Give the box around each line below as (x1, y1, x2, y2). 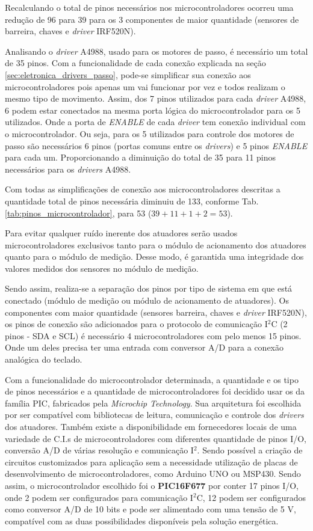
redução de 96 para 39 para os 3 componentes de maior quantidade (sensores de (5, 13, 299, 25)
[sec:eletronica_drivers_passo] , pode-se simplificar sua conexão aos (5, 68, 251, 81)
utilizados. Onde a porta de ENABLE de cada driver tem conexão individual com (5, 115, 306, 128)
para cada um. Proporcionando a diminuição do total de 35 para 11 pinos (5, 151, 276, 164)
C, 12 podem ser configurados (196, 491, 306, 503)
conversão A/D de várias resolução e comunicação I (5, 444, 194, 456)
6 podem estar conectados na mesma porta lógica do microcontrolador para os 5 (5, 103, 300, 116)
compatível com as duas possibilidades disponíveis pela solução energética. (5, 514, 279, 527)
